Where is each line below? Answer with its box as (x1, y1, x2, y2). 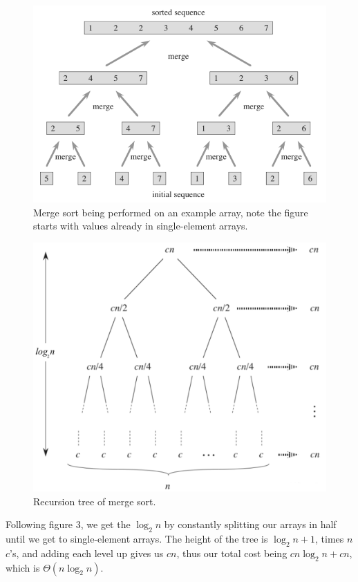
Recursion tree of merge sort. (33, 494, 156, 508)
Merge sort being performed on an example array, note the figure (33, 205, 308, 219)
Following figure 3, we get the (6, 517, 131, 532)
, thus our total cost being (176, 545, 288, 560)
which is (6, 560, 40, 574)
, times (315, 532, 344, 546)
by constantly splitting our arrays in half (164, 517, 337, 532)
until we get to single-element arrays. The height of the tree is (6, 532, 268, 546)
